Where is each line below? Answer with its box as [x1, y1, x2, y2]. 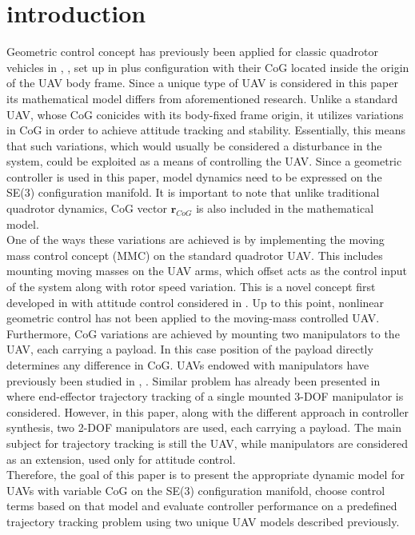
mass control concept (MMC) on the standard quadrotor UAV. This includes [6, 246, 383, 263]
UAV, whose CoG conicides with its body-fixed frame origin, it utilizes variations [6, 106, 404, 122]
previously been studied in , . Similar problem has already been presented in [6, 372, 381, 389]
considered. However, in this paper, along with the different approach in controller [6, 403, 409, 420]
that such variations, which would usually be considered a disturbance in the [6, 137, 382, 154]
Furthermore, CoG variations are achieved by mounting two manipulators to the [6, 325, 400, 341]
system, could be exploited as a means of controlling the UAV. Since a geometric [6, 153, 402, 170]
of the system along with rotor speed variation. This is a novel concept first [6, 278, 376, 295]
